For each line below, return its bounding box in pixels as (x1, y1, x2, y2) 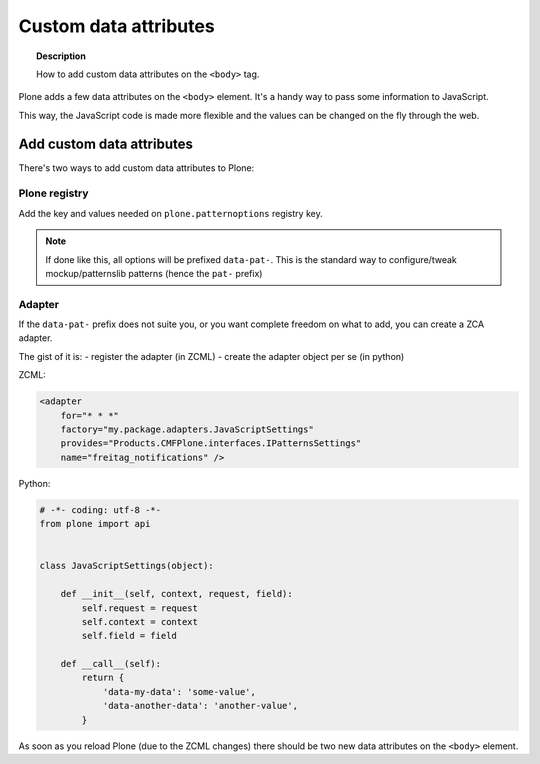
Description (36, 50, 87, 62)
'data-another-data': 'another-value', (102, 700, 299, 712)
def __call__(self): (60, 658, 162, 670)
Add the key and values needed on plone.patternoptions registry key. (18, 207, 324, 219)
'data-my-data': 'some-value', (102, 686, 257, 697)
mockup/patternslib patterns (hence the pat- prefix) (45, 267, 263, 279)
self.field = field (81, 630, 177, 642)
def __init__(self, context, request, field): (60, 588, 294, 600)
